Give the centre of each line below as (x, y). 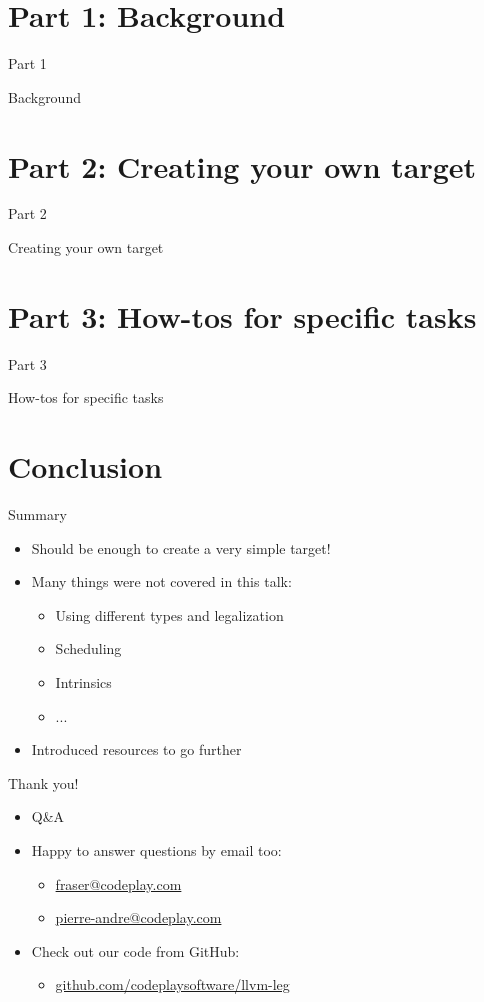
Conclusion (85, 466)
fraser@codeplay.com (118, 883)
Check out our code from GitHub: (135, 950)
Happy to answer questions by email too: (156, 850)
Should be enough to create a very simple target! (181, 547)
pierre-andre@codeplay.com (138, 917)
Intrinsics (83, 682)
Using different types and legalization (169, 614)
